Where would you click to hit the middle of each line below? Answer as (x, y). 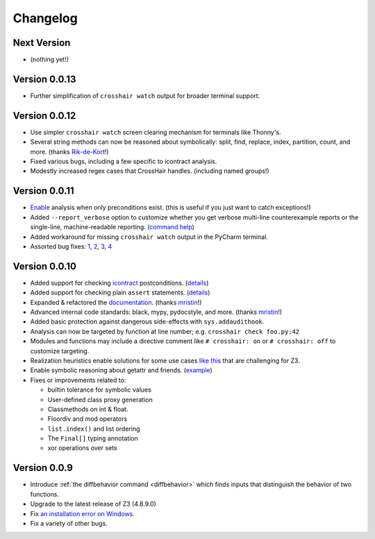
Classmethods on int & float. (88, 409)
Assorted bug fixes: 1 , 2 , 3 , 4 (71, 246)
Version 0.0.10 (44, 266)
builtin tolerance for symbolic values (100, 390)
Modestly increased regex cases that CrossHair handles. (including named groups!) (150, 171)
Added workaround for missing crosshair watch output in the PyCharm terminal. (149, 237)
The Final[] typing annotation (93, 438)
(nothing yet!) (50, 60)
